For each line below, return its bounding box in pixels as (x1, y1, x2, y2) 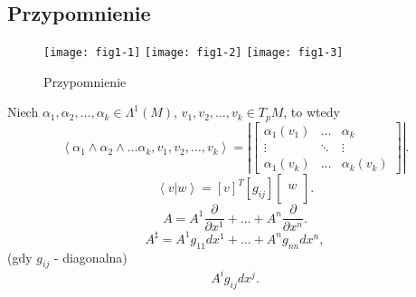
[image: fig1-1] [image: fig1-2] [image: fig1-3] (43, 46, 344, 60)
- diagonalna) (53, 247, 128, 266)
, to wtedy (283, 102, 340, 121)
